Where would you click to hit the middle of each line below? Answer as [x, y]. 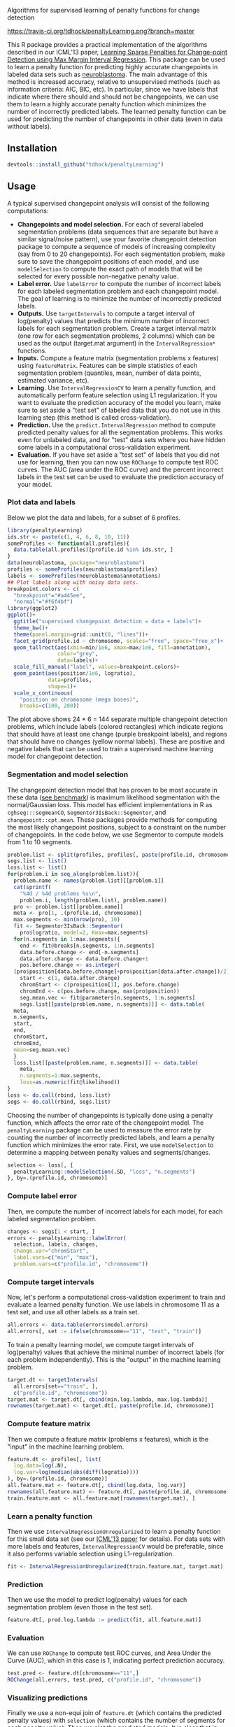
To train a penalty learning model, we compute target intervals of [101, 1344]
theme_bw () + [31, 628]
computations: [28, 211]
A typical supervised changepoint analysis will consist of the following [108, 203]
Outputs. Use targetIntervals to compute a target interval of [106, 313]
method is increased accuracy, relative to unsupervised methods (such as [114, 82]
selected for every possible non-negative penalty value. [98, 276]
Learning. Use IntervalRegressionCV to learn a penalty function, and [116, 388]
